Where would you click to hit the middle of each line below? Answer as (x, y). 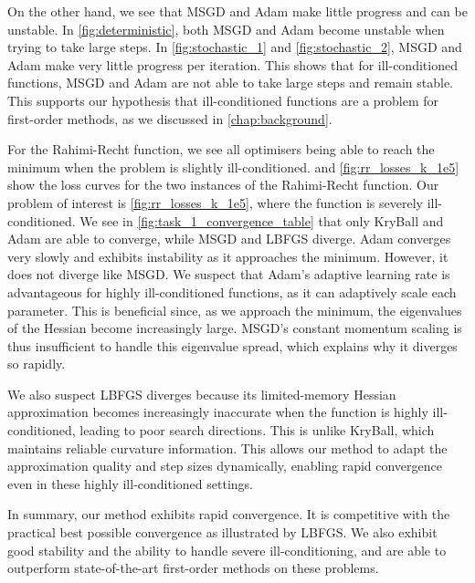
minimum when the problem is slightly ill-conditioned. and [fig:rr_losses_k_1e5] (233, 167)
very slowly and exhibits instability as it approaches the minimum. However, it (228, 256)
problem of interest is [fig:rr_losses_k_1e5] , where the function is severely (215, 202)
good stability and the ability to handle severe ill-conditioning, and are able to (227, 550)
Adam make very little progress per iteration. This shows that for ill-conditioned (232, 64)
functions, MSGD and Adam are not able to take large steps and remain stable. (230, 83)
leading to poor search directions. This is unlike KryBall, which (257, 430)
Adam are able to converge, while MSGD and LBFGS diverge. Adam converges (229, 239)
